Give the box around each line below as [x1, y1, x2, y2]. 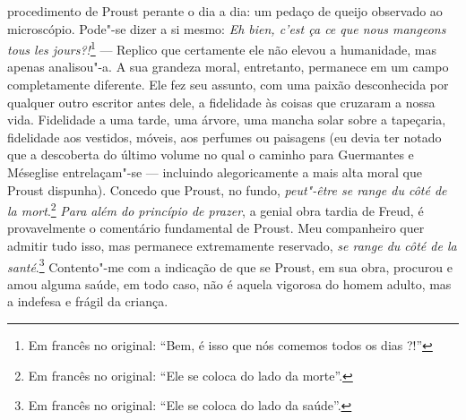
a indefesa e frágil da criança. [7, 292, 168, 311]
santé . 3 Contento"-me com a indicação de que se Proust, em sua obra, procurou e [7, 254, 453, 276]
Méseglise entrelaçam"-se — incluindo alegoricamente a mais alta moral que [7, 163, 422, 181]
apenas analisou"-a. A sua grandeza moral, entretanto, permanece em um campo [7, 57, 449, 76]
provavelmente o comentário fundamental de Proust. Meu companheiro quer [7, 219, 425, 237]
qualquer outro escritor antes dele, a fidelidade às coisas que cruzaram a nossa [7, 92, 436, 111]
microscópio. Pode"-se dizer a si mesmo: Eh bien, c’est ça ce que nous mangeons [7, 19, 446, 38]
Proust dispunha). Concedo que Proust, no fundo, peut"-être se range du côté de [7, 180, 447, 199]
